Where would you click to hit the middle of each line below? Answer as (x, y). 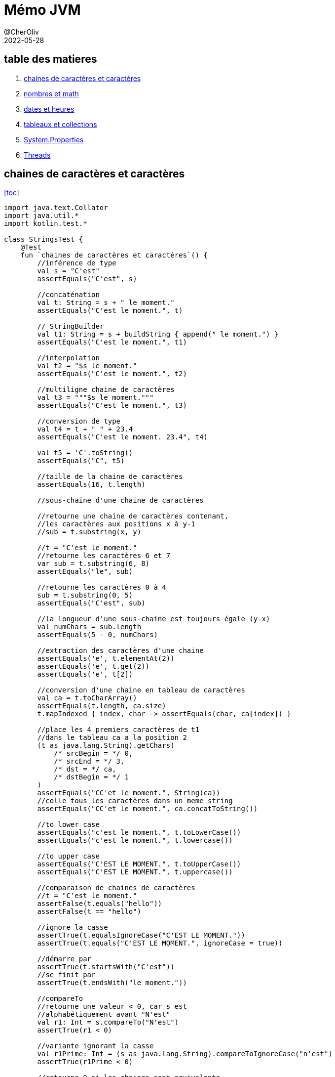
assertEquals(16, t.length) (91, 485)
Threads (37, 155)
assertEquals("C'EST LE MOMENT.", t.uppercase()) (135, 872)
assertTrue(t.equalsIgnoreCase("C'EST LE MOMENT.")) (141, 935)
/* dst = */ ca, (85, 769)
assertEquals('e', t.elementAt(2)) (106, 659)
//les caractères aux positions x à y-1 (116, 524)
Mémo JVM (42, 10)
